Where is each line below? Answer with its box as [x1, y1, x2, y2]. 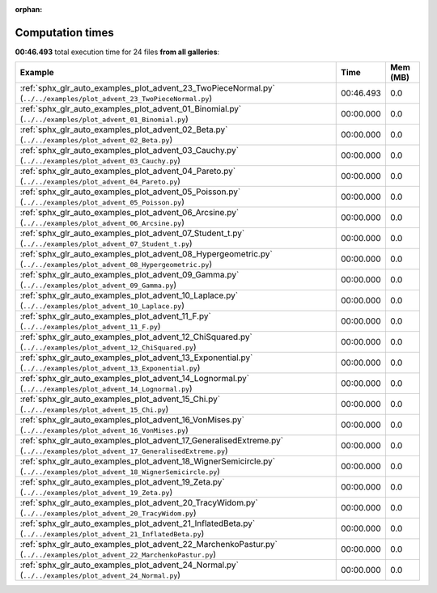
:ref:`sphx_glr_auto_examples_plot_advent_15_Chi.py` [19, 393, 221, 405]
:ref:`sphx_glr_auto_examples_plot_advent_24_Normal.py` [19, 559, 239, 570]
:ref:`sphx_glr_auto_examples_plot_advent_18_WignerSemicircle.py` [19, 455, 275, 467]
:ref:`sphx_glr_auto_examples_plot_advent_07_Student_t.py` [19, 227, 245, 239]
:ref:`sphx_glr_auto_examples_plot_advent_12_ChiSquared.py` [19, 332, 252, 343]
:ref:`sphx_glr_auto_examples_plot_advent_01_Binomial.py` [19, 104, 242, 115]
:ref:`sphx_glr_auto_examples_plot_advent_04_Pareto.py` [19, 166, 236, 177]
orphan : [15, 5, 43, 14]
